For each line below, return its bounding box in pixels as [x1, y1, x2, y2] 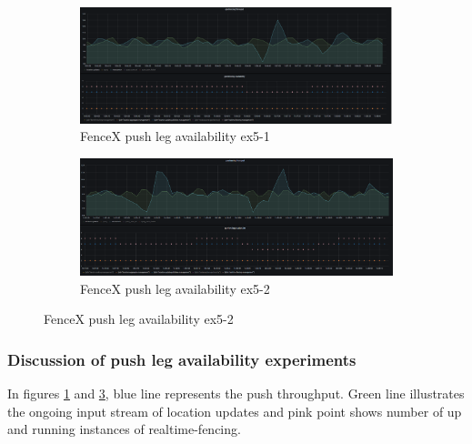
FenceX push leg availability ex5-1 [80, 126, 270, 146]
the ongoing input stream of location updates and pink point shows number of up [7, 401, 462, 420]
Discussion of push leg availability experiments [7, 348, 357, 370]
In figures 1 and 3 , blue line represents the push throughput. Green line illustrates [7, 384, 465, 403]
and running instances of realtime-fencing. [7, 419, 241, 439]
